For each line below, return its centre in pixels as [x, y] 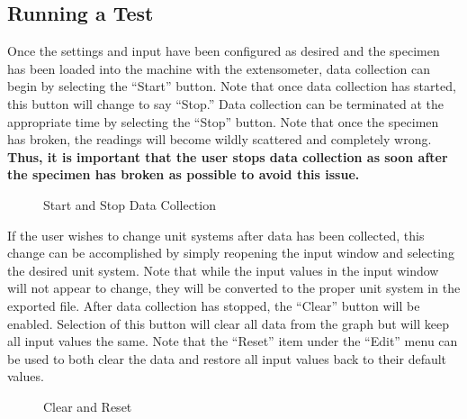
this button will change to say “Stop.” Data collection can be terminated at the [225, 103]
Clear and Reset [88, 406]
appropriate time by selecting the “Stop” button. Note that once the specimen [223, 121]
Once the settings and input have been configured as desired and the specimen [224, 51]
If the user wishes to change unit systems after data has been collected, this [216, 235]
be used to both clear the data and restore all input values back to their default [227, 358]
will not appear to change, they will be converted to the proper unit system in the [234, 288]
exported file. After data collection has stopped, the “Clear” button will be [214, 305]
